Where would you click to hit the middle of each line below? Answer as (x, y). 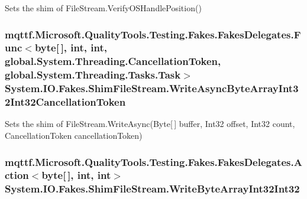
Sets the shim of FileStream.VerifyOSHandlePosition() (103, 8)
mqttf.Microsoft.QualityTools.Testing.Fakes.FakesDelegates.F (153, 34)
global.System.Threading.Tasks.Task (93, 75)
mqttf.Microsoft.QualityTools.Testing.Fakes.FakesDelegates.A (153, 162)
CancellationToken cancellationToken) (74, 136)
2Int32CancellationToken (65, 102)
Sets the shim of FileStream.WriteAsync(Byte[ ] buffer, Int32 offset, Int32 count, (150, 124)
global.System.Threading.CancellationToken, (113, 61)
